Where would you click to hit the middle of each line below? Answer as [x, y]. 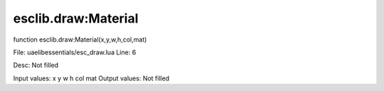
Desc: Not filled [36, 65]
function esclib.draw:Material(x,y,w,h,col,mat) [80, 40]
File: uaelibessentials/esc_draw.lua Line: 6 [75, 52]
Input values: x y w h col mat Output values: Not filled [91, 78]
